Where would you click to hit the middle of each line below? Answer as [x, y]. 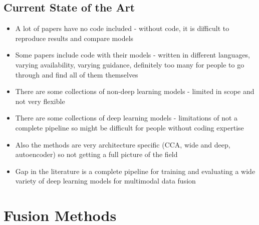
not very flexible [40, 101]
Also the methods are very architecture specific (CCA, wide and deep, [123, 144]
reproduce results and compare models [74, 38]
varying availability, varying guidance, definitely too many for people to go [130, 64]
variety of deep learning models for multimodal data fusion [105, 181]
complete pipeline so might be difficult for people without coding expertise [129, 127]
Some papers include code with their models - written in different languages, [133, 55]
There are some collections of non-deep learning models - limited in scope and [135, 91]
